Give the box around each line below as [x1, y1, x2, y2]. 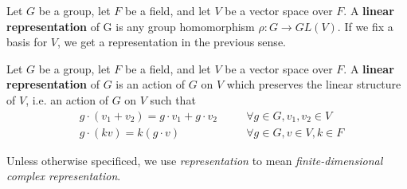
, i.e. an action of [25, 91, 108, 108]
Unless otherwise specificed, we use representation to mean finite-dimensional [6, 152, 383, 168]
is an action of [115, 76, 186, 93]
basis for [6, 33, 48, 50]
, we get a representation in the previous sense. [57, 33, 286, 50]
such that [150, 91, 196, 108]
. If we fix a [337, 18, 393, 34]
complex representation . [6, 167, 121, 184]
